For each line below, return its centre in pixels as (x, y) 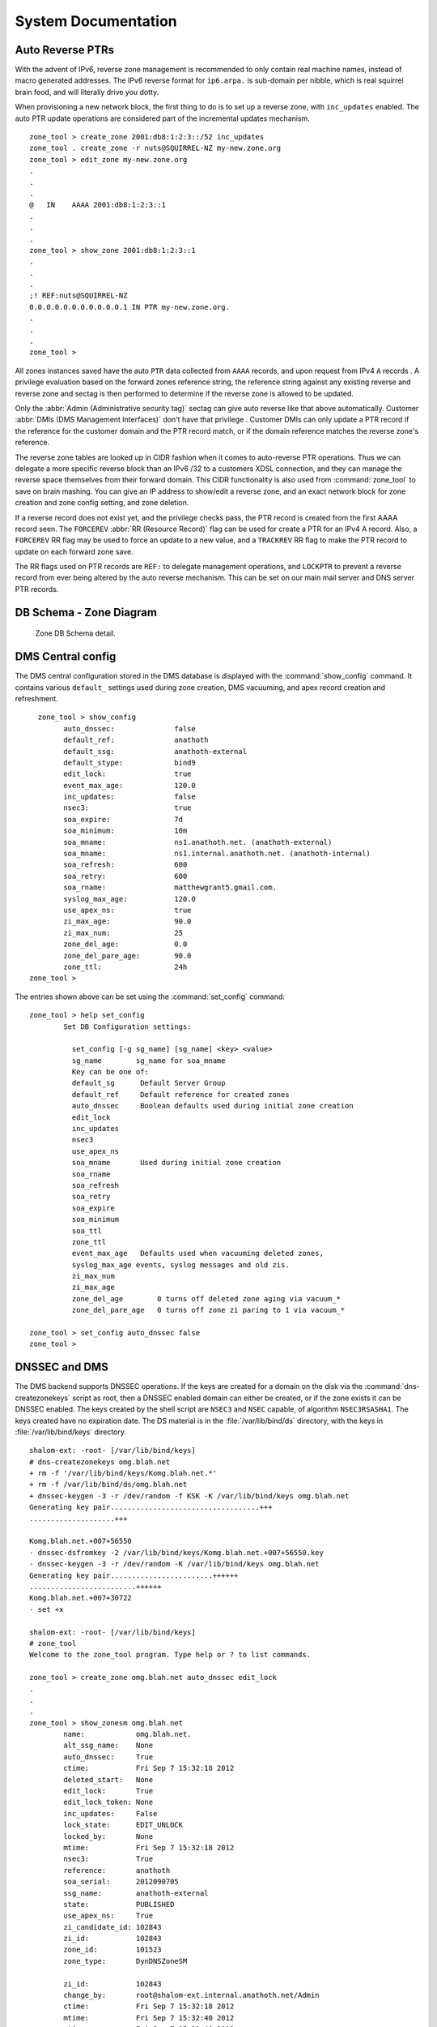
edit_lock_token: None (108, 1802)
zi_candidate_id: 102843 (112, 1927)
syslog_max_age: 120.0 (129, 899)
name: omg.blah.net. (127, 1734)
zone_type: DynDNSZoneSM (125, 1961)
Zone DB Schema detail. (76, 633)
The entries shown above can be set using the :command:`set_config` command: (150, 996)
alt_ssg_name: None (108, 1746)
